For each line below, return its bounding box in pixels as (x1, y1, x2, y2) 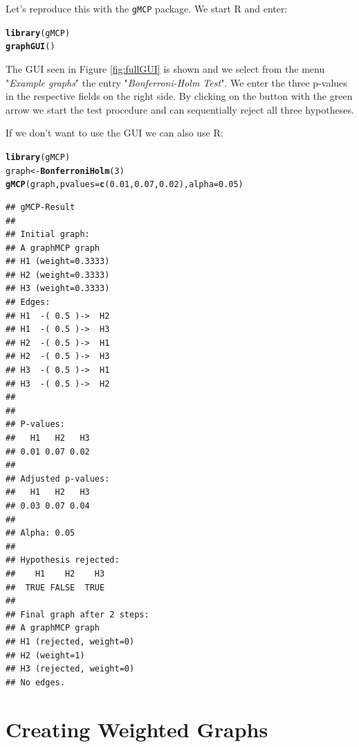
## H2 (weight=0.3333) (6, 270, 110, 280)
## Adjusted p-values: (6, 473, 110, 484)
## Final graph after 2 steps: (6, 609, 149, 619)
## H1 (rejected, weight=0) (6, 636, 135, 647)
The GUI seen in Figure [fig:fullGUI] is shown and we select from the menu (6, 61, 325, 76)
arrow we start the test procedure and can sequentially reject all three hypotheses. (6, 102, 354, 116)
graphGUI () (6, 42, 55, 52)
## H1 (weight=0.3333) (6, 256, 110, 267)
